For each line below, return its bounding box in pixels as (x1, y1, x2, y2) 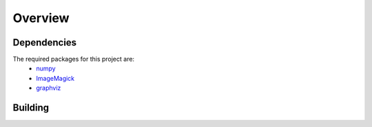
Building (12, 102, 50, 114)
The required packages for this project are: (12, 55, 134, 63)
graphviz (36, 84, 61, 92)
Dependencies (12, 37, 77, 48)
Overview (12, 10, 70, 26)
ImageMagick (36, 74, 75, 82)
